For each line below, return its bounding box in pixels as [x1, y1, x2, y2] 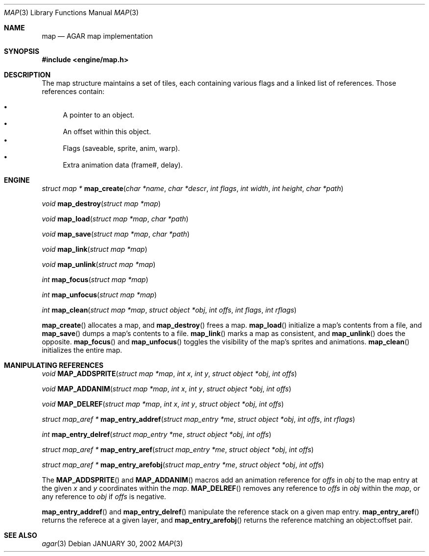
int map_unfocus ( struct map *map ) [42, 290, 157, 299]
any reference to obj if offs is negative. [42, 492, 167, 501]
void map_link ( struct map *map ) [42, 245, 147, 253]
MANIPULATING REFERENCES [4, 361, 104, 369]
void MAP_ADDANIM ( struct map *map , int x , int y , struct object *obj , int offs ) [42, 385, 291, 393]
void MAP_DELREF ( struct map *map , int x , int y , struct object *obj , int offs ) [42, 400, 284, 408]
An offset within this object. [63, 127, 151, 136]
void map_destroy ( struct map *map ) [42, 199, 161, 208]
